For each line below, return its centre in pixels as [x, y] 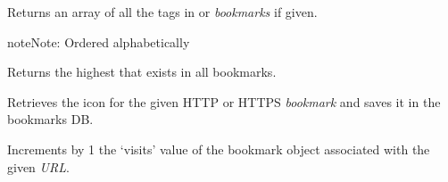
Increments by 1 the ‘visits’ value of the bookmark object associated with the [219, 149]
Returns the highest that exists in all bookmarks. [142, 72]
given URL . [38, 166]
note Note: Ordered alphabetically [99, 41]
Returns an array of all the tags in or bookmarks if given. [162, 12]
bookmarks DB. [50, 119]
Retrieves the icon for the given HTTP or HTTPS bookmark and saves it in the [224, 101]
